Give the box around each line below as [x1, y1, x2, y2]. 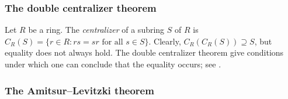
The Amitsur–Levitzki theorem [5, 83, 154, 97]
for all [102, 37, 123, 46]
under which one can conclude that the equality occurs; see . [5, 58, 221, 70]
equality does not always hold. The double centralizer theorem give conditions [5, 46, 284, 59]
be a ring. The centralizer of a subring [28, 23, 165, 36]
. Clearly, [148, 35, 181, 47]
